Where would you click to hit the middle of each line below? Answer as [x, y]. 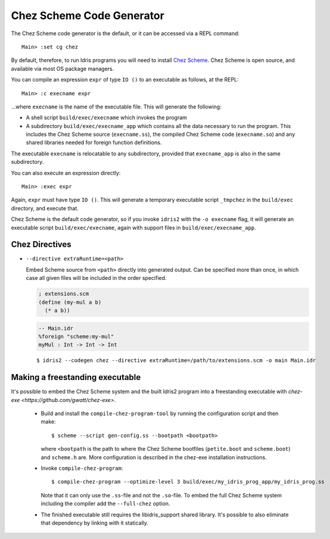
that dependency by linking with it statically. [95, 523]
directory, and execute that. [45, 208]
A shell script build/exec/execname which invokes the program [107, 118]
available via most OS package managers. [63, 68]
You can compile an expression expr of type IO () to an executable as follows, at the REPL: [125, 80]
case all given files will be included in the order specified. [96, 278]
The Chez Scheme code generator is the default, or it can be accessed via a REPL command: [125, 33]
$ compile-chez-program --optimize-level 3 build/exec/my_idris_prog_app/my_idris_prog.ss [188, 482]
